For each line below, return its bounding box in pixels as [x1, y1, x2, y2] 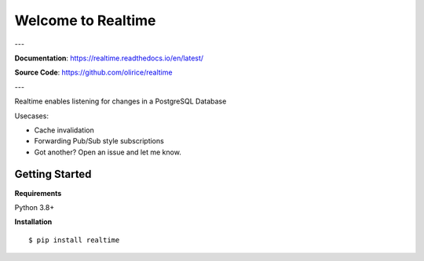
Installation [14, 217, 53, 227]
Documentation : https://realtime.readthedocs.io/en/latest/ [14, 53, 204, 63]
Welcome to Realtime [14, 12, 156, 29]
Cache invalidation [34, 125, 94, 135]
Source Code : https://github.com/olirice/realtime [14, 67, 173, 78]
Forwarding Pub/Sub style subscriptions [34, 136, 164, 146]
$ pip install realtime [28, 235, 120, 245]
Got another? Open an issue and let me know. [34, 147, 182, 157]
